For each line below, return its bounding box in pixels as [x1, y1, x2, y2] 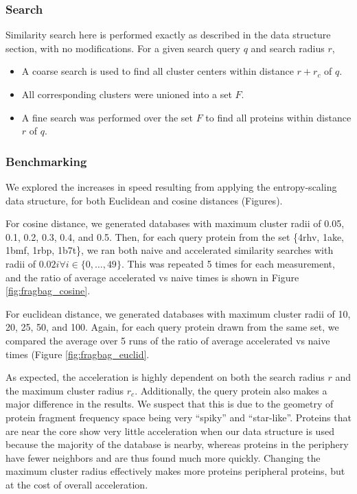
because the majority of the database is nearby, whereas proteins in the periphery [5, 437, 349, 451]
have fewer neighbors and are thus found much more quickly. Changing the [5, 450, 321, 464]
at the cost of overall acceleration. [5, 477, 148, 491]
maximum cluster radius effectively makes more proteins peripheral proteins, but [5, 464, 345, 478]
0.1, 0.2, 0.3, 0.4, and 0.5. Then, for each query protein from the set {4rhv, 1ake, [5, 229, 345, 244]
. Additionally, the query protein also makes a [135, 383, 327, 397]
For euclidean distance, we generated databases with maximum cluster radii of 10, [5, 306, 351, 320]
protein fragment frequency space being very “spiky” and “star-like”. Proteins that [5, 410, 352, 424]
